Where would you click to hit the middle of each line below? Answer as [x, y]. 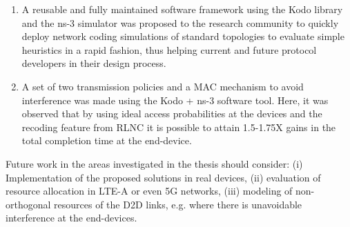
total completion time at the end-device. [107, 140]
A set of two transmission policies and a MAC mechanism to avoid [163, 86]
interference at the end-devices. [71, 218]
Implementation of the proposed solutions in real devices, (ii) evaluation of [163, 177]
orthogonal [28, 204]
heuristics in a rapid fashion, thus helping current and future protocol [169, 49]
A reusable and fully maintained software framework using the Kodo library [182, 9]
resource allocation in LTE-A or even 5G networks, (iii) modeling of [149, 191]
